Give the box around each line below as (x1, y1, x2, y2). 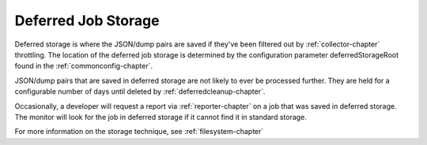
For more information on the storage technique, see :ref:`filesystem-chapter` (14, 127, 264, 136)
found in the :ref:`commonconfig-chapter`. (14, 61, 153, 71)
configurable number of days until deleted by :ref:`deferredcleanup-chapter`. (14, 87, 266, 96)
